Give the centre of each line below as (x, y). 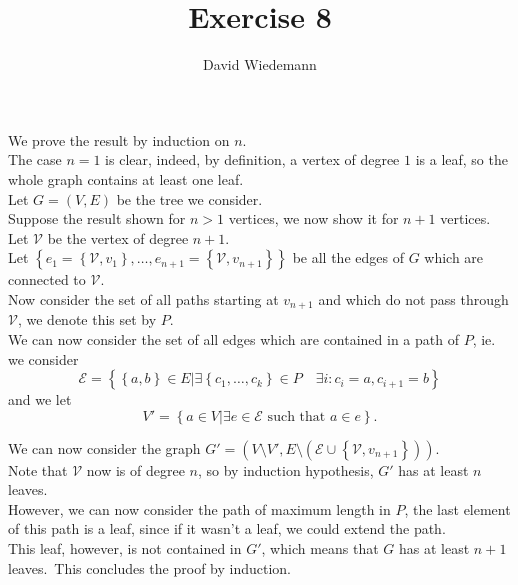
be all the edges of (348, 257)
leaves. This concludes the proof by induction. (150, 567)
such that (296, 416)
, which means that (320, 548)
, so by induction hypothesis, (285, 469)
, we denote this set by (87, 319)
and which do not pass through (413, 298)
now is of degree (135, 469)
